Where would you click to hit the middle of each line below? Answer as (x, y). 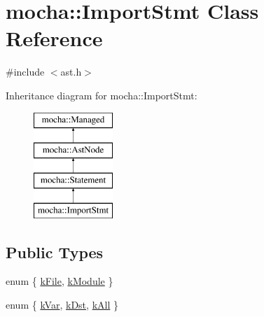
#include (25, 72)
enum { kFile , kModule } (60, 281)
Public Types (55, 252)
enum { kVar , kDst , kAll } (62, 305)
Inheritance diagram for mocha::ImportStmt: (102, 95)
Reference (54, 38)
